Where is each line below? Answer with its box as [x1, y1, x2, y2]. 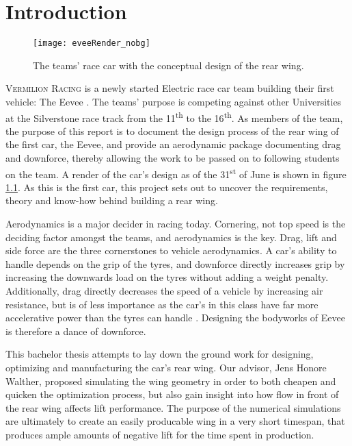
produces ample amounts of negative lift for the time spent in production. [5, 427, 314, 441]
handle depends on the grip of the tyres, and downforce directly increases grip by [5, 256, 345, 271]
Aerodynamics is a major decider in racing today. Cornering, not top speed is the [5, 216, 346, 231]
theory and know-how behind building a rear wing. [5, 193, 218, 208]
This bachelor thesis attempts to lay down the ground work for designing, [5, 347, 314, 361]
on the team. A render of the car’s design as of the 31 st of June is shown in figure [5, 164, 347, 181]
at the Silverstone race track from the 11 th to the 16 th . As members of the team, [5, 108, 343, 125]
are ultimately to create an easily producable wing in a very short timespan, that [5, 414, 345, 428]
